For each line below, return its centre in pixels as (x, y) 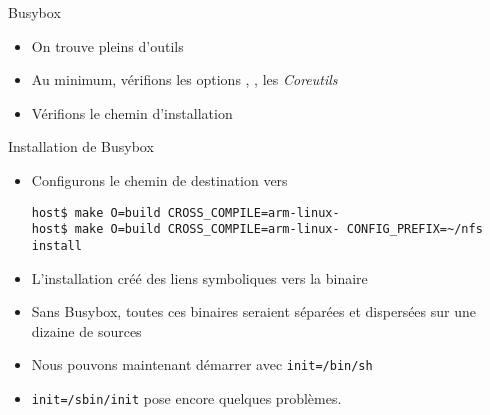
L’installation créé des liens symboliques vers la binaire (199, 277)
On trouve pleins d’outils (107, 45)
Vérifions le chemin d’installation (132, 112)
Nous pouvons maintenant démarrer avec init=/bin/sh (202, 364)
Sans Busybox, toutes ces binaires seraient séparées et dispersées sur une (253, 311)
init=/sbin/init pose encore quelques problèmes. (186, 397)
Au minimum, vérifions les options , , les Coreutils (184, 79)
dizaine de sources (86, 330)
